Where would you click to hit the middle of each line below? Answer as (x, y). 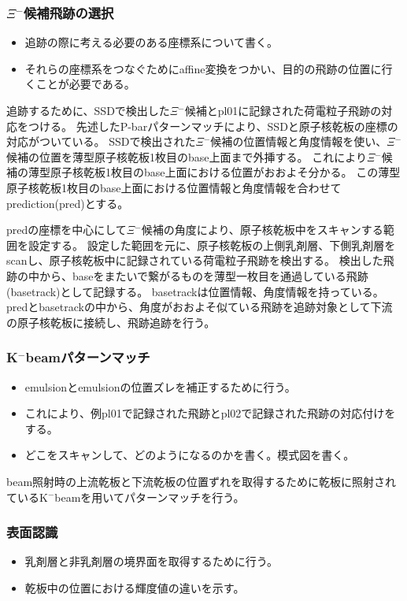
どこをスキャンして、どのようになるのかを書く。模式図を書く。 (190, 455)
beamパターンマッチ (88, 357)
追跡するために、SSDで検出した (88, 110)
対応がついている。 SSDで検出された (101, 141)
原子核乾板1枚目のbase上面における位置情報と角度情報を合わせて (174, 187)
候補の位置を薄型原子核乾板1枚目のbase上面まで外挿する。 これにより (187, 156)
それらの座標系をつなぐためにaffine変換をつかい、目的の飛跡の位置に (203, 68)
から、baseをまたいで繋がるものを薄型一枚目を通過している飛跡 (203, 275)
